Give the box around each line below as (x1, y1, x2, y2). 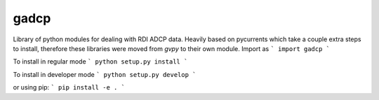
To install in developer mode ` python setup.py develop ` (13, 70, 197, 78)
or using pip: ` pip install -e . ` (13, 83, 126, 92)
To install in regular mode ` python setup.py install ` (13, 57, 188, 66)
